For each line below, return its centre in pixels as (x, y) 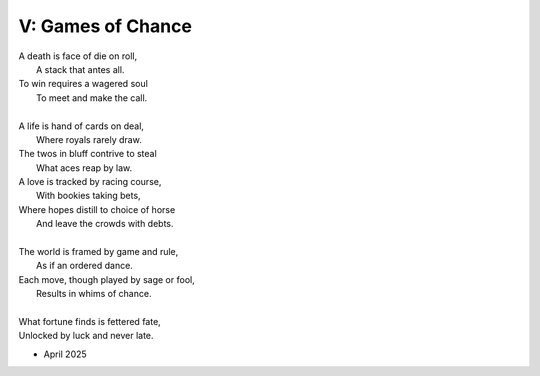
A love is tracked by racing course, (90, 182)
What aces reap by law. (84, 167)
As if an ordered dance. (85, 266)
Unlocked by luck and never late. (86, 336)
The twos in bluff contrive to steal (87, 154)
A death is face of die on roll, (78, 56)
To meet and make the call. (92, 97)
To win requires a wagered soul (83, 84)
